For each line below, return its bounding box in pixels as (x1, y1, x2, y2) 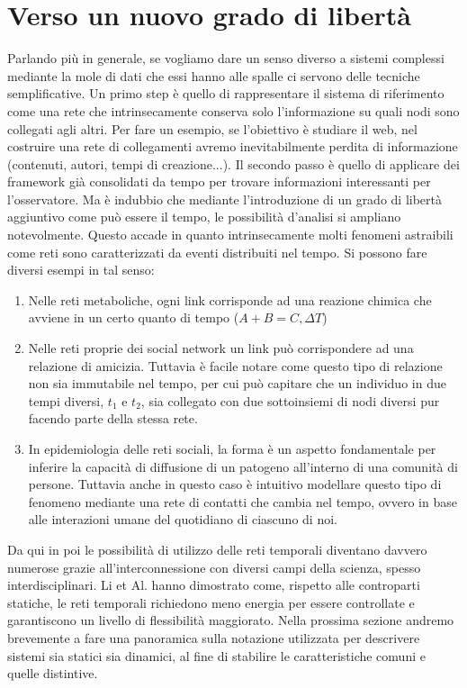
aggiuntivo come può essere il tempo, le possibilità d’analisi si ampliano (7, 207, 401, 226)
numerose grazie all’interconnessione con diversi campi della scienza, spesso (7, 557, 421, 576)
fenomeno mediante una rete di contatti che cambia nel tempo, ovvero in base (28, 492, 457, 511)
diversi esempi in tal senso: (7, 260, 155, 279)
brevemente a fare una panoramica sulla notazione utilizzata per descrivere (7, 628, 420, 647)
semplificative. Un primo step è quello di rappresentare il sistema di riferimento (7, 84, 445, 103)
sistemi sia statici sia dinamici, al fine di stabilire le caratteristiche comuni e (7, 646, 426, 665)
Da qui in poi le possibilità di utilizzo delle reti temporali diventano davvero (7, 539, 427, 558)
